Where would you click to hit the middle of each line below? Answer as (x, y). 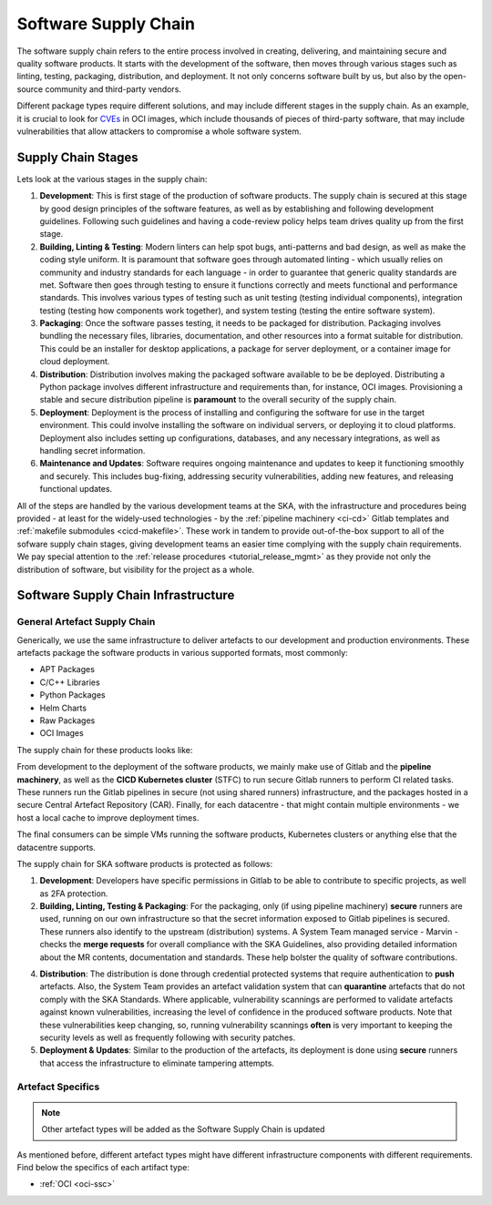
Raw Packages (67, 720)
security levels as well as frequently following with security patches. (168, 1037)
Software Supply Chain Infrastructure (126, 595)
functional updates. (76, 489)
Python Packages (72, 695)
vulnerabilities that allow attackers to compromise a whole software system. (159, 131)
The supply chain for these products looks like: (105, 750)
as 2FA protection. (74, 894)
